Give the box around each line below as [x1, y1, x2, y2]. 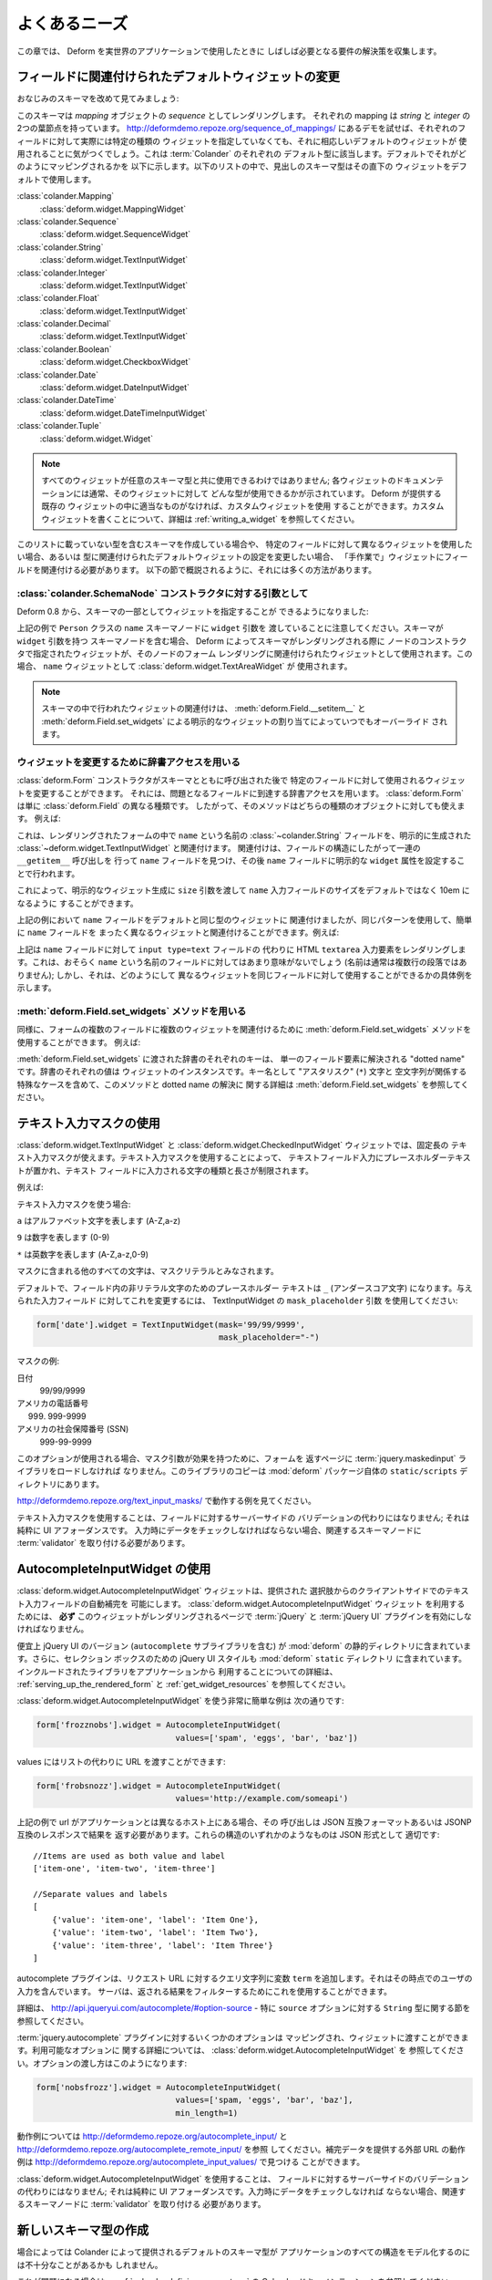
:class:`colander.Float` [16, 293, 100, 304]
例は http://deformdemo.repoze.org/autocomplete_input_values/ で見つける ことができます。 [16, 2157, 364, 2168]
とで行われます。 [16, 867, 80, 879]
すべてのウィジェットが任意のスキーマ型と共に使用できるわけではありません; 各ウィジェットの [41, 475, 396, 486]
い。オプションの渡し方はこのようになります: [16, 2057, 188, 2068]
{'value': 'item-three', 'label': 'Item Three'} [51, 1940, 273, 1951]
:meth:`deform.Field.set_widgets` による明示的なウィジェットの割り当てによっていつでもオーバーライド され [41, 716, 448, 727]
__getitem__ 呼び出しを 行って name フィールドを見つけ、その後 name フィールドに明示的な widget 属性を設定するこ [16, 855, 466, 866]
